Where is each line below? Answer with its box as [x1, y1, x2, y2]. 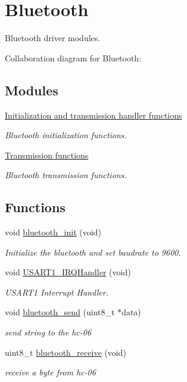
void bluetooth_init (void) [5, 226, 101, 238]
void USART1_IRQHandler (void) [5, 266, 131, 278]
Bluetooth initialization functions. [5, 129, 127, 141]
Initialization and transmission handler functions [5, 108, 182, 121]
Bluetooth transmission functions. [5, 169, 127, 181]
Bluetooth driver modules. [5, 32, 101, 44]
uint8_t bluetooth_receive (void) [5, 346, 126, 358]
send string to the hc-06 [5, 326, 92, 338]
